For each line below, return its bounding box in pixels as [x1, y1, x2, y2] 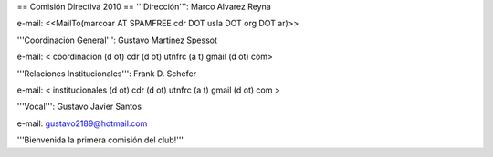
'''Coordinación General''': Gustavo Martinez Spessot [16, 34, 218, 45]
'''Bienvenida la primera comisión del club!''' [16, 134, 184, 145]
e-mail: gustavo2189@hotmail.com [16, 118, 148, 129]
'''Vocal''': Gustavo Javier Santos [16, 101, 142, 113]
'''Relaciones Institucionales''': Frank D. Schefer [16, 68, 196, 79]
